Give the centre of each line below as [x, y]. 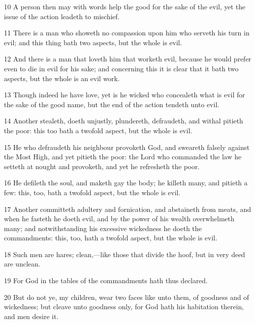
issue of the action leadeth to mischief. [62, 16]
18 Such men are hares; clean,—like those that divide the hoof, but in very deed [125, 254]
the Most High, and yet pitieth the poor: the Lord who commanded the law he [123, 157]
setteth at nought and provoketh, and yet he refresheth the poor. [102, 166]
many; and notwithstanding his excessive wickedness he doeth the [103, 228]
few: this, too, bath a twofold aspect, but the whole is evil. [92, 192]
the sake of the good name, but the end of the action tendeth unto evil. [112, 104]
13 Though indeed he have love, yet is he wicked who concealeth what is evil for [125, 95]
